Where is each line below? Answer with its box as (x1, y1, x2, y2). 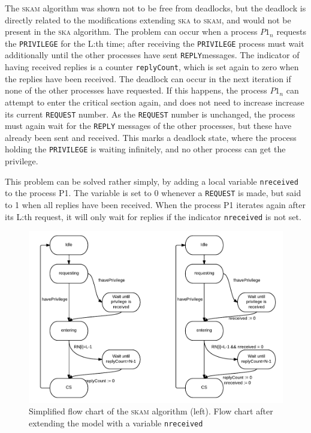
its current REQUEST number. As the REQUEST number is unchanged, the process (5, 107, 295, 120)
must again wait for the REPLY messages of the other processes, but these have (5, 119, 292, 132)
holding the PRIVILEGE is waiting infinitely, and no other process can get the (5, 143, 286, 155)
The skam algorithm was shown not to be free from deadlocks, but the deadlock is (5, 2, 306, 14)
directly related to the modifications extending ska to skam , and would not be (5, 13, 291, 26)
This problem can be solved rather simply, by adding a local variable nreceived (5, 175, 298, 187)
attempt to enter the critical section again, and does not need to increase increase (5, 95, 304, 108)
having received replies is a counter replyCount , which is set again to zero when (5, 61, 299, 73)
